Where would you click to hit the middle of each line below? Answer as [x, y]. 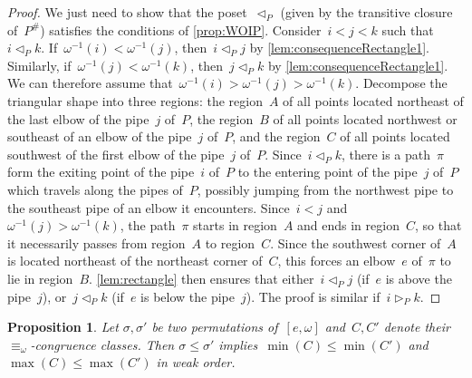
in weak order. [196, 362]
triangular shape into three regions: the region [135, 100]
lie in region [40, 278]
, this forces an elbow [337, 261]
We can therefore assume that [90, 83]
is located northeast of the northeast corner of [135, 261]
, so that [438, 225]
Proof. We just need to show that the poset [127, 12]
